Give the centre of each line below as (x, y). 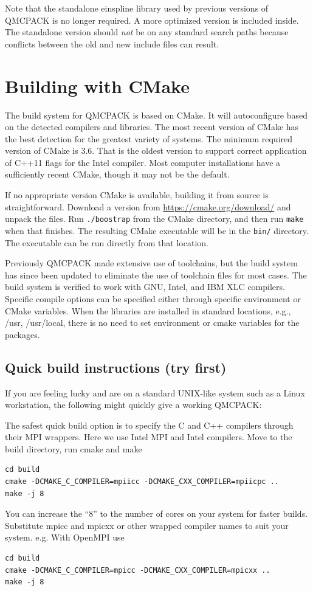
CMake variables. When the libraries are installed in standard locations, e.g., (148, 310)
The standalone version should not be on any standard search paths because (147, 32)
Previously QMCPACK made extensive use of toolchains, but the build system (151, 263)
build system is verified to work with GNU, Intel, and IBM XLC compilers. (145, 287)
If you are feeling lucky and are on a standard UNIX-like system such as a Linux (155, 392)
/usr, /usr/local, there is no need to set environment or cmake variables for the (152, 323)
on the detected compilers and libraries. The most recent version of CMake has (152, 127)
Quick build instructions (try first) (116, 367)
